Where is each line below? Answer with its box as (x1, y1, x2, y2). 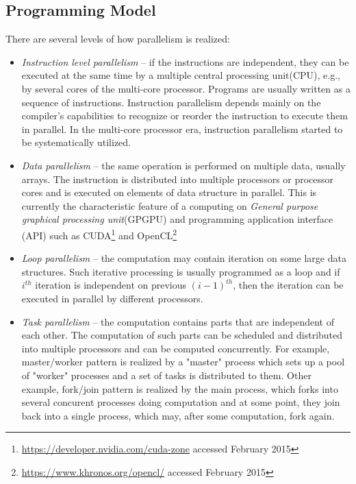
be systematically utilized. (21, 135, 131, 149)
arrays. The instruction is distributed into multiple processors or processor (21, 171, 334, 186)
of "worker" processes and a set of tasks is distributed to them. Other (21, 367, 311, 382)
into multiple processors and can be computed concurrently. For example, (21, 341, 330, 355)
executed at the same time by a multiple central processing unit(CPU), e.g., (21, 68, 340, 82)
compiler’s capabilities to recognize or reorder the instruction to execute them (21, 108, 348, 123)
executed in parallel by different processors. (21, 291, 203, 305)
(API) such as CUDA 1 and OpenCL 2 (21, 226, 177, 242)
